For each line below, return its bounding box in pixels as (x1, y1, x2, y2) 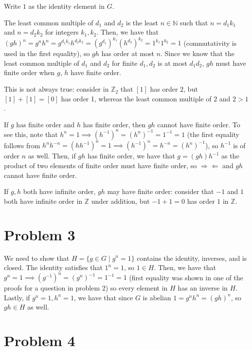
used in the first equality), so (4, 48, 90, 58)
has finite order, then (83, 119, 146, 129)
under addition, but (91, 195, 150, 206)
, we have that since (73, 292, 133, 302)
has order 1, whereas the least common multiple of (61, 93, 212, 103)
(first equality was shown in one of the (129, 272, 243, 282)
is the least (126, 17, 159, 27)
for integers (45, 27, 79, 37)
